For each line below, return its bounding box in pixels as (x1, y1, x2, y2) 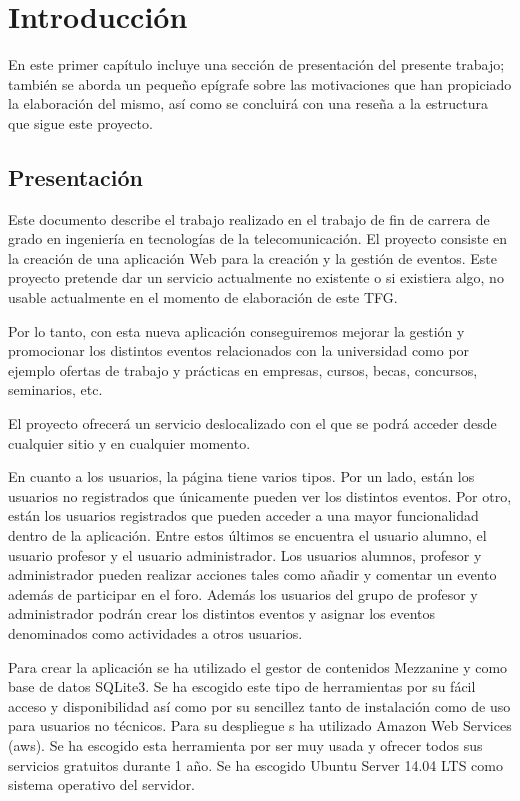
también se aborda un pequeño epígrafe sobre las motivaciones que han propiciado (8, 73, 512, 94)
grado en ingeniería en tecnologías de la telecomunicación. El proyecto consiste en (8, 228, 508, 249)
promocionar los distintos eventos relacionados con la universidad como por (8, 340, 470, 361)
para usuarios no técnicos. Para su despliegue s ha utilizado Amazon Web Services (8, 715, 512, 736)
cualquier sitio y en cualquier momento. (8, 432, 251, 453)
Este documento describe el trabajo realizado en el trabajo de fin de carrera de (8, 208, 490, 229)
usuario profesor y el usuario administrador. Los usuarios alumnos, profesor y (8, 544, 482, 565)
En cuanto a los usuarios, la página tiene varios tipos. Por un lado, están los (8, 466, 475, 487)
